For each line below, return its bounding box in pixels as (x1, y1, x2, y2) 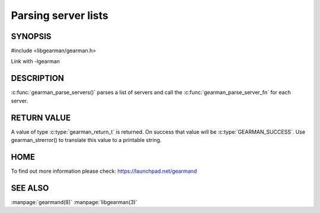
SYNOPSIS (11, 31, 52, 41)
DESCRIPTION (11, 73, 65, 83)
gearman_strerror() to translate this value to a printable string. (11, 137, 162, 144)
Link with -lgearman (11, 58, 60, 65)
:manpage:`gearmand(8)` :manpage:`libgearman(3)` (11, 198, 137, 205)
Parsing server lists (11, 9, 109, 22)
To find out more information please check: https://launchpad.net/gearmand (11, 167, 197, 175)
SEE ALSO (11, 183, 49, 193)
